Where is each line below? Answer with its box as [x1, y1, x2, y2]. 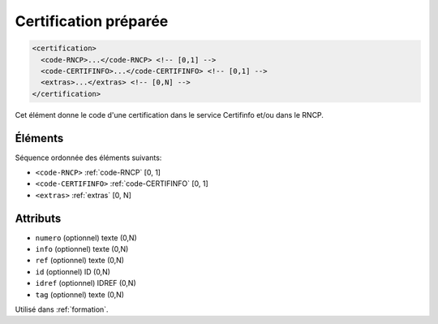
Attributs [15, 211, 62, 225]
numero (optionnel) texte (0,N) [35, 232, 137, 243]
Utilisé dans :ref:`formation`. [15, 305, 109, 314]
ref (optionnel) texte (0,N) [35, 256, 125, 266]
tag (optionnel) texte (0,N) [35, 289, 125, 300]
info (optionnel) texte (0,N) [35, 244, 129, 254]
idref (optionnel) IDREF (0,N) [35, 279, 137, 288]
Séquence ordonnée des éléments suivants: [15, 153, 162, 162]
